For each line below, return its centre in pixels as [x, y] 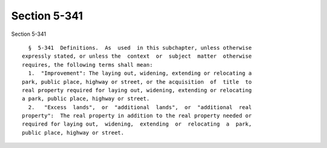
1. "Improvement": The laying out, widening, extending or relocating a [140, 73]
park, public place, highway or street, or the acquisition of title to [137, 82]
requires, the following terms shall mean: [88, 65]
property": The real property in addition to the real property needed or [137, 116]
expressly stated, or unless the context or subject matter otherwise [137, 56]
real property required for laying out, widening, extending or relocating [137, 90]
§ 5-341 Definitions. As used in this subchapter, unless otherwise [140, 48]
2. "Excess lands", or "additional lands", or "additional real [140, 107]
